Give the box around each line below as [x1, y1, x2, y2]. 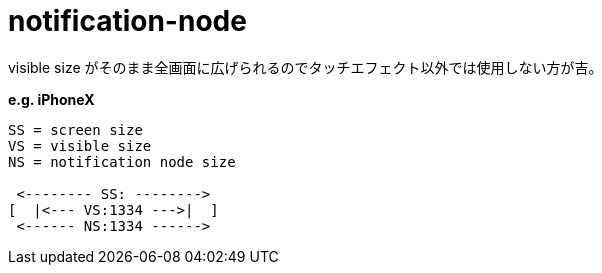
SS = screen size [8, 121, 143, 138]
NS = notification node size [8, 153, 236, 170]
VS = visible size [8, 137, 152, 154]
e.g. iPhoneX [8, 90, 95, 108]
